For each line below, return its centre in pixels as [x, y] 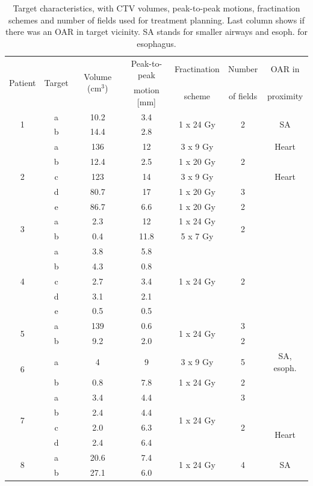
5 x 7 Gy [197, 236]
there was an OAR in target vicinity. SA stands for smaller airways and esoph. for [156, 32]
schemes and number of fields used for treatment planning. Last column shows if [156, 20]
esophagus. [156, 43]
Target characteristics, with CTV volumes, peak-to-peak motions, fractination [156, 8]
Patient [23, 82]
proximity [285, 95]
